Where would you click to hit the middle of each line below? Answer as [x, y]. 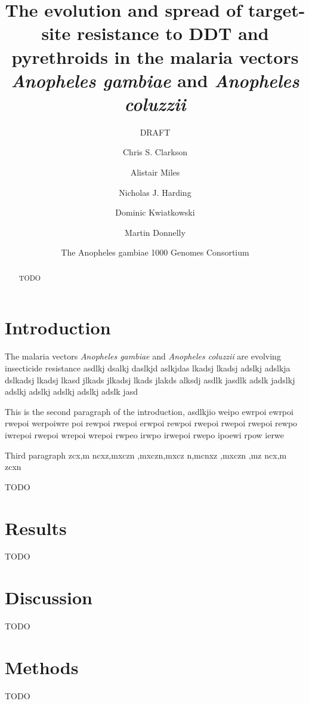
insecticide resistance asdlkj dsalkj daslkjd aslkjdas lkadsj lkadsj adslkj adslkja [148, 368]
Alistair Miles [155, 172]
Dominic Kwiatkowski [155, 212]
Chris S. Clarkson [155, 152]
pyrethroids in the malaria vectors [155, 56]
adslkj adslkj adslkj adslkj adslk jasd [71, 391]
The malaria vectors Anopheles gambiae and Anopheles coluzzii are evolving [143, 356]
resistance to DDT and [173, 33]
